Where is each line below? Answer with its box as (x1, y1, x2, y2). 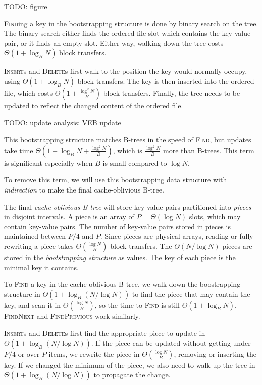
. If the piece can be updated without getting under (91, 337, 251, 348)
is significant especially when (4, 157, 93, 168)
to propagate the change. (93, 369, 171, 380)
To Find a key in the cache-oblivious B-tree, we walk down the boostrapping (4, 279, 241, 289)
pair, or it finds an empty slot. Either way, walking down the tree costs (4, 37, 224, 48)
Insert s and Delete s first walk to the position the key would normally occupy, (4, 66, 247, 76)
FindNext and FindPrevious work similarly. (4, 310, 140, 321)
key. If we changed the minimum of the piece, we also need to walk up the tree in (4, 359, 255, 370)
